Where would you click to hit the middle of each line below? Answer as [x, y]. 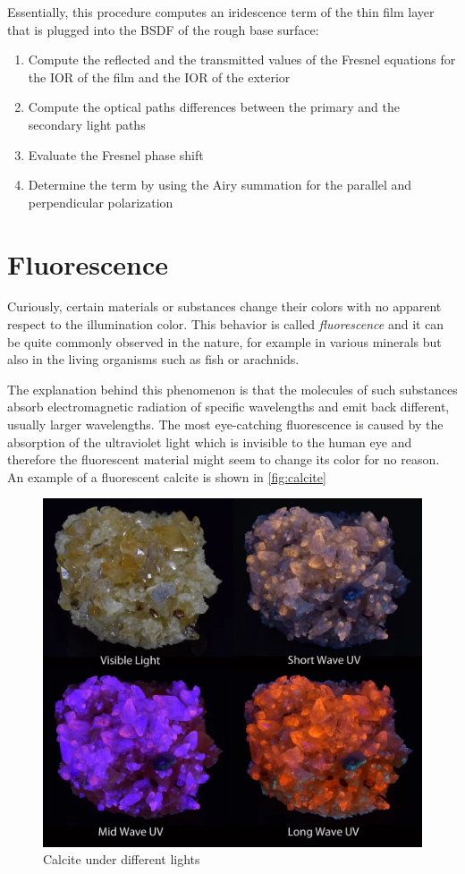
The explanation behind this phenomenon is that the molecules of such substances [232, 389]
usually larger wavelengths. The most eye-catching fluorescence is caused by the [225, 424]
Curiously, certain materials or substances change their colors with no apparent [224, 306]
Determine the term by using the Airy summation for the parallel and [220, 185]
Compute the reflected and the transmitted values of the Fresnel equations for [242, 59]
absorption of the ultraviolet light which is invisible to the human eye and [210, 441]
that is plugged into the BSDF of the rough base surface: [163, 29]
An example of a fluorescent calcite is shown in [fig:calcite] [167, 476]
